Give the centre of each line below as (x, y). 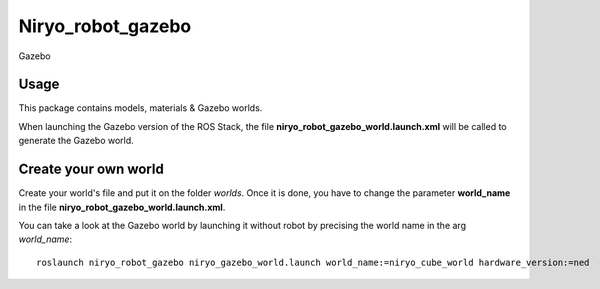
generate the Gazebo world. (76, 141)
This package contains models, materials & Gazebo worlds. (140, 108)
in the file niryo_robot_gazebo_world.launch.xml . (122, 207)
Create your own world (91, 169)
